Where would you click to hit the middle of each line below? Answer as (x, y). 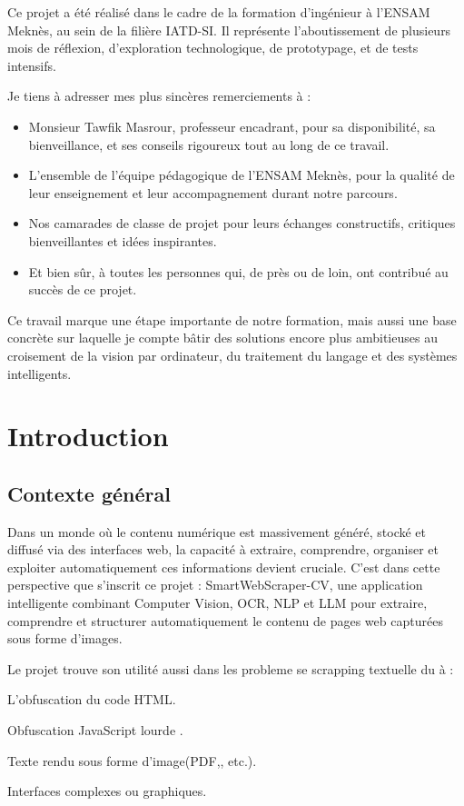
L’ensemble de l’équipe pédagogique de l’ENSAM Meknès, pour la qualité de (242, 175)
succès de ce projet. (83, 289)
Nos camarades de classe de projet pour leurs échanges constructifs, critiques (242, 223)
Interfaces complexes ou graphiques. (107, 791)
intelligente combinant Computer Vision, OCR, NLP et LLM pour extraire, (217, 603)
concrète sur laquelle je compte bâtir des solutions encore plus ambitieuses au (222, 338)
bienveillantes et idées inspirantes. (123, 240)
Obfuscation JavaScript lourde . (95, 730)
